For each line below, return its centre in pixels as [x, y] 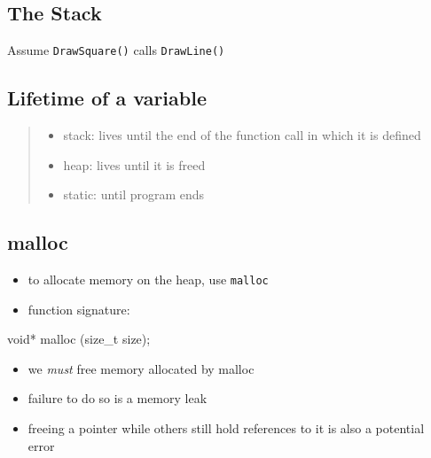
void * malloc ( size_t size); [79, 339]
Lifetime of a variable [107, 98]
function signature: [79, 309]
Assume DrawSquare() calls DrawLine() [116, 50]
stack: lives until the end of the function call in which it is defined [242, 135]
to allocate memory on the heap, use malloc [148, 279]
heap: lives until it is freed [134, 164]
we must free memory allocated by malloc [141, 368]
